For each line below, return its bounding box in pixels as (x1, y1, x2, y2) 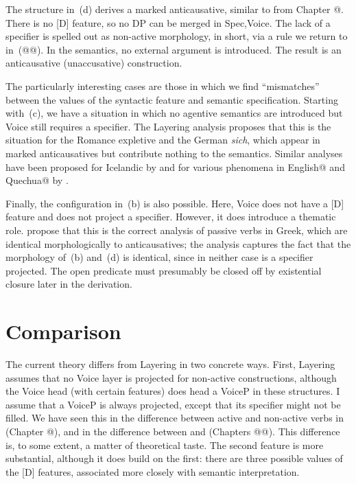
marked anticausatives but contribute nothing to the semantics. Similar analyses (5, 146, 343, 160)
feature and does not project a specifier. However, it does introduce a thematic (5, 209, 336, 224)
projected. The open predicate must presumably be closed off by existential (5, 263, 322, 277)
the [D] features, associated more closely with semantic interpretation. (5, 464, 300, 479)
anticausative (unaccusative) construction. (5, 56, 182, 70)
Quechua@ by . (5, 173, 69, 187)
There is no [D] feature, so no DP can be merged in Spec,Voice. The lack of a (5, 15, 331, 30)
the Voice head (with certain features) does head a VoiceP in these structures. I (5, 384, 340, 398)
